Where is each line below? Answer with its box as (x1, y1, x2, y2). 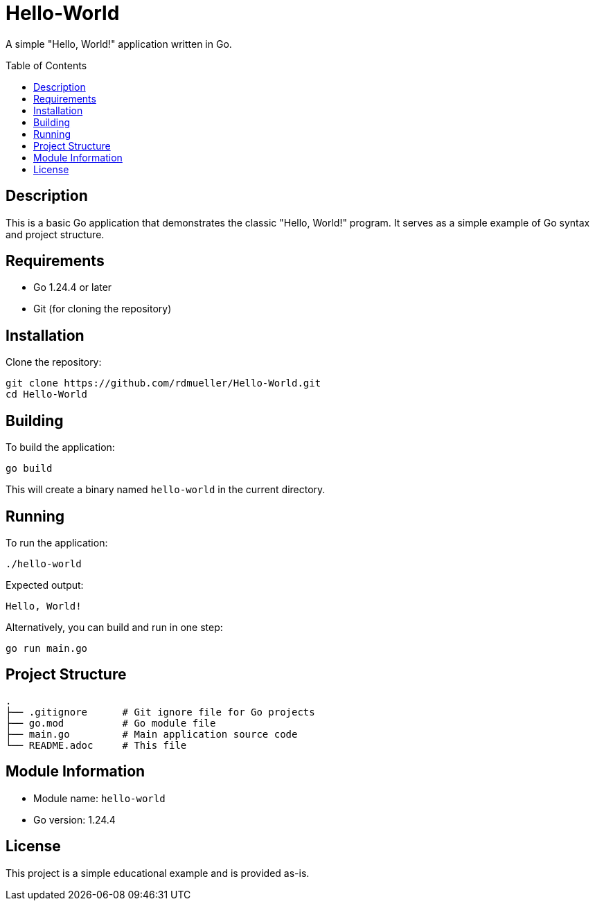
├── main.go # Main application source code (6, 728, 298, 740)
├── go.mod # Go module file (6, 717, 216, 729)
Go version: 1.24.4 (33, 813, 116, 826)
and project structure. (6, 228, 105, 240)
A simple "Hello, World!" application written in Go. (6, 37, 232, 50)
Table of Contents (6, 59, 87, 71)
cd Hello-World (6, 389, 88, 400)
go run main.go (6, 642, 88, 654)
